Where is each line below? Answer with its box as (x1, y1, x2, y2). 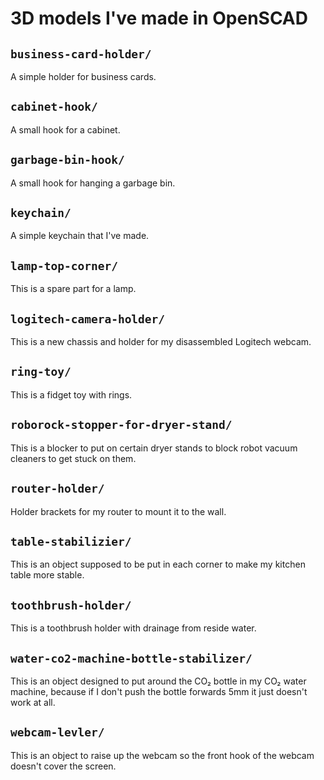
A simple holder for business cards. (10, 71, 157, 82)
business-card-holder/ (10, 47, 152, 61)
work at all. (10, 696, 56, 708)
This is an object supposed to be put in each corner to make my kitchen (10, 558, 306, 571)
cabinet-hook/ (10, 100, 98, 114)
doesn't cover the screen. (10, 760, 117, 772)
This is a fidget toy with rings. (10, 388, 133, 401)
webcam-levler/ (10, 725, 105, 740)
